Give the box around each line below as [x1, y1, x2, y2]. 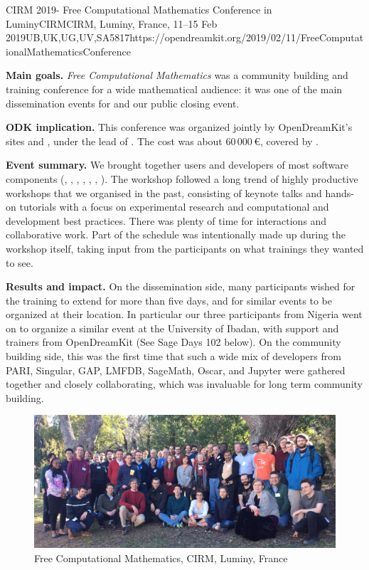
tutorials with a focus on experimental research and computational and [19, 199, 329, 214]
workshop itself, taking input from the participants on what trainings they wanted [6, 241, 364, 255]
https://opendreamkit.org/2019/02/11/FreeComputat [129, 30, 364, 45]
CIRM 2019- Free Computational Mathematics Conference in [6, 2, 272, 16]
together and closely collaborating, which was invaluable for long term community [6, 376, 363, 391]
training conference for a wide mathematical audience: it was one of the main [6, 81, 343, 96]
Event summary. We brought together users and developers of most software [6, 157, 349, 172]
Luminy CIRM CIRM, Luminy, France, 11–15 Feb [6, 16, 218, 31]
